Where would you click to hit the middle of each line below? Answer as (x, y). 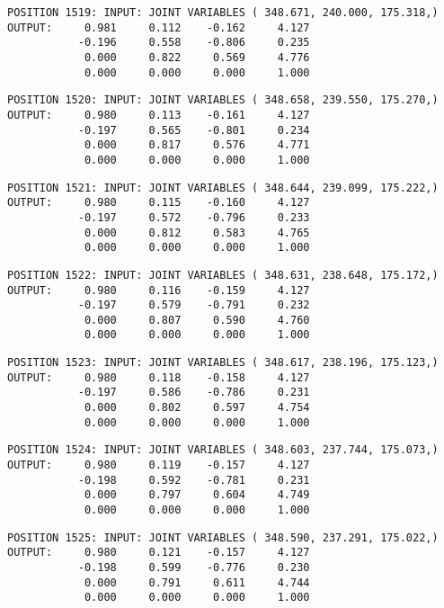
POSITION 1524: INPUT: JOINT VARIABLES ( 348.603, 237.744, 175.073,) (223, 450)
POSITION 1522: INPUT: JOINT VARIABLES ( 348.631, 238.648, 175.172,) (223, 275)
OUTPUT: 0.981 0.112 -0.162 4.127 (159, 27)
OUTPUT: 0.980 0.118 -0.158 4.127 (159, 377)
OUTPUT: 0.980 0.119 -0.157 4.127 (159, 465)
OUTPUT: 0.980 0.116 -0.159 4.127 (159, 290)
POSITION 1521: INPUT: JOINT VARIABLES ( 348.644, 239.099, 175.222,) (223, 188)
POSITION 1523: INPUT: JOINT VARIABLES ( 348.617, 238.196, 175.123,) (223, 363)
